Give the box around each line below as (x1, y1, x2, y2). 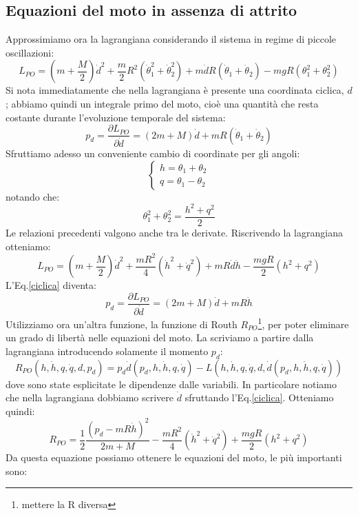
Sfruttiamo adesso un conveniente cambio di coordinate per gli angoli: (6, 146, 300, 161)
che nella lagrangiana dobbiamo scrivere (6, 390, 174, 405)
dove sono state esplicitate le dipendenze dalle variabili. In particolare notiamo (6, 376, 337, 391)
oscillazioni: (6, 45, 54, 59)
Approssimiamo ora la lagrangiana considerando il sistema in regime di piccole (6, 32, 337, 46)
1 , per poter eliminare (257, 314, 349, 331)
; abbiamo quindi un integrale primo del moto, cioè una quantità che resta (6, 96, 319, 110)
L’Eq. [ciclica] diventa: (6, 278, 96, 292)
